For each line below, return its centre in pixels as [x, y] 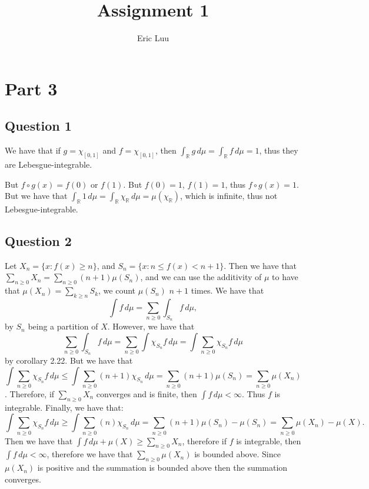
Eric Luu [153, 38]
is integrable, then [269, 440]
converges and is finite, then [147, 393]
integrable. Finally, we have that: [64, 407]
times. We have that [227, 290]
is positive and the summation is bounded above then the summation [162, 468]
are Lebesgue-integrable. [49, 164]
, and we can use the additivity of [201, 277]
